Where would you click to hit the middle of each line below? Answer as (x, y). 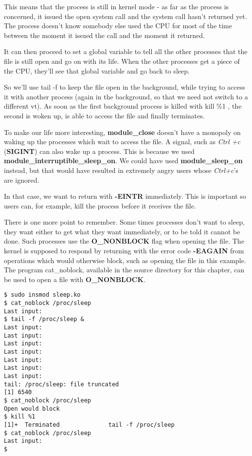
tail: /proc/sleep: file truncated (62, 384)
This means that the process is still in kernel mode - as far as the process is (117, 6)
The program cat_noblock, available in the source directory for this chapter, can (124, 270)
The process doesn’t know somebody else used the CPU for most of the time (118, 26)
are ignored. (22, 180)
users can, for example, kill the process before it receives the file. (100, 205)
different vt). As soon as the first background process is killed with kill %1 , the (123, 106)
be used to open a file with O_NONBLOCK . (75, 279)
